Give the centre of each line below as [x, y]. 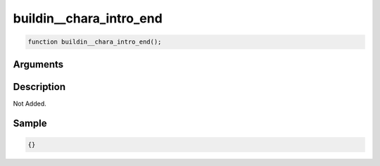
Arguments [38, 64]
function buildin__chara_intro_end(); [95, 42]
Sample [30, 123]
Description [39, 87]
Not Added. [30, 103]
